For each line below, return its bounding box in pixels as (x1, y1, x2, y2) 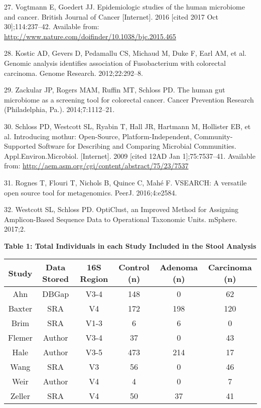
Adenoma (160, 261, 198, 273)
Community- (194, 131, 233, 141)
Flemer (8, 332, 33, 344)
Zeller (10, 390, 30, 402)
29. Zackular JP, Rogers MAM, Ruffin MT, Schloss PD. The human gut (4, 84, 225, 95)
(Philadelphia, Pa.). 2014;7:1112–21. (4, 104, 115, 115)
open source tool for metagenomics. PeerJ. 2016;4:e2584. (4, 187, 177, 197)
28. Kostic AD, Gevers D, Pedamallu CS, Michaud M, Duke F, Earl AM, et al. (4, 48, 246, 58)
